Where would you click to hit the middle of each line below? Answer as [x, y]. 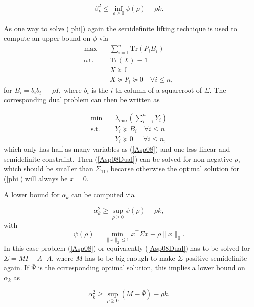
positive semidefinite [216, 258]
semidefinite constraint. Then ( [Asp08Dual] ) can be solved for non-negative [118, 158]
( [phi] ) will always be [36, 178]
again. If [17, 268]
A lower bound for [32, 195]
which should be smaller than [49, 168]
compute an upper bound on [47, 38]
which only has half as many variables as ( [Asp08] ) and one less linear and [117, 149]
